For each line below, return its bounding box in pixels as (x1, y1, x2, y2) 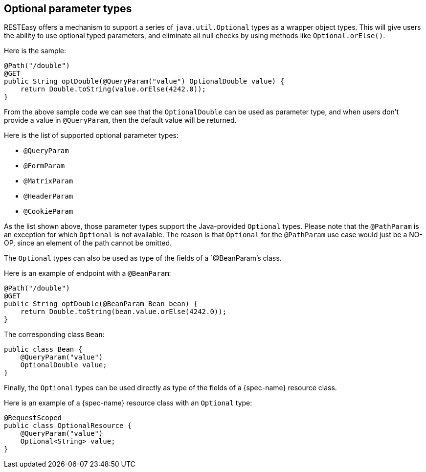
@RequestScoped (4, 414, 62, 422)
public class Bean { (4, 345, 83, 354)
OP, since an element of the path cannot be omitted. (4, 239, 172, 247)
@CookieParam (23, 207, 73, 216)
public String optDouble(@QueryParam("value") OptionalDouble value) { (4, 77, 285, 86)
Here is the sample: (4, 46, 67, 55)
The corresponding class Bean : (4, 330, 105, 339)
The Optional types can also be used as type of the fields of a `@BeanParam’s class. (4, 254, 282, 263)
